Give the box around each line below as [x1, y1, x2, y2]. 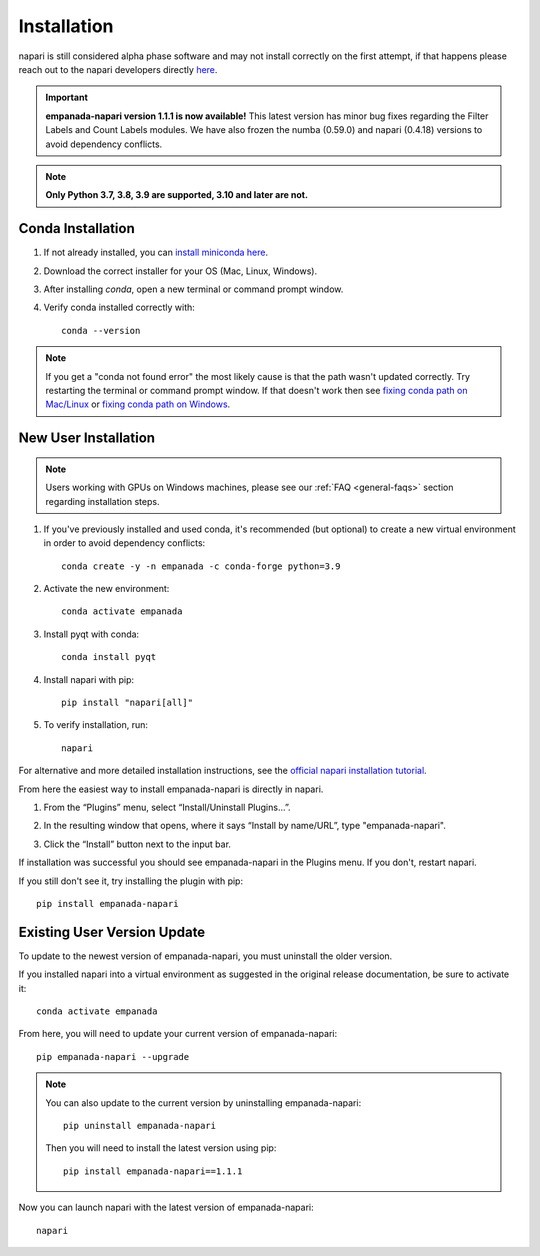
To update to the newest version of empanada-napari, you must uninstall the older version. [18, 950, 393, 962]
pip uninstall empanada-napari [63, 1120, 217, 1131]
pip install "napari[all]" [61, 697, 194, 709]
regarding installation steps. [45, 495, 160, 507]
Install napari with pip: [43, 673, 135, 685]
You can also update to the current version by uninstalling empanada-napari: [45, 1096, 362, 1109]
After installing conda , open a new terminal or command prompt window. [43, 283, 344, 295]
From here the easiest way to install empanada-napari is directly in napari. [18, 783, 324, 795]
